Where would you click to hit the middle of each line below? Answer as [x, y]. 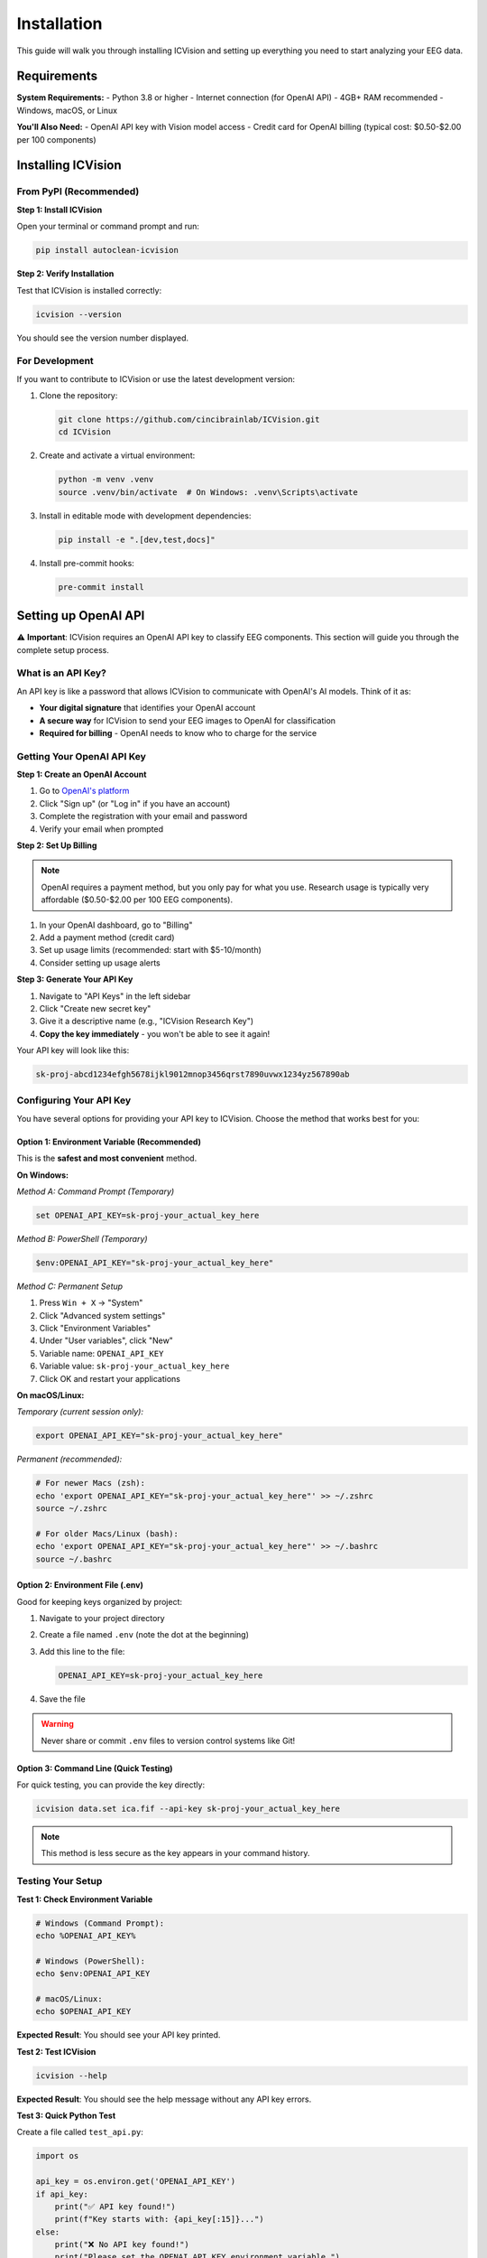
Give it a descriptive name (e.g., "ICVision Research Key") [147, 1022]
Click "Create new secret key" [95, 1008]
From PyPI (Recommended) [78, 191]
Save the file [62, 1699]
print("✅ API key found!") [115, 2207]
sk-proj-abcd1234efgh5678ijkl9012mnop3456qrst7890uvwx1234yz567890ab [193, 1074]
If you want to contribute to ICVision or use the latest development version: [156, 378]
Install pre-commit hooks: [87, 563]
